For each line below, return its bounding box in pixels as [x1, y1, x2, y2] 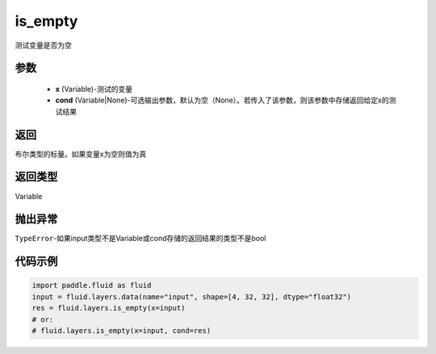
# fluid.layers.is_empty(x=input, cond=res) [31, 327, 212, 335]
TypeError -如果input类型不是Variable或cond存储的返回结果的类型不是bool [15, 234, 266, 244]
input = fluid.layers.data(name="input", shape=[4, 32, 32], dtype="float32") [31, 292, 351, 302]
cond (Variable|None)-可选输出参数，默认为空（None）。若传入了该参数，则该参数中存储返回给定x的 [55, 95, 389, 105]
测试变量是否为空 [15, 40, 72, 50]
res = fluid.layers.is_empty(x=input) [31, 303, 186, 313]
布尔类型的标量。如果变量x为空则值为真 [15, 149, 147, 159]
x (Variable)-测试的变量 [55, 84, 133, 94]
